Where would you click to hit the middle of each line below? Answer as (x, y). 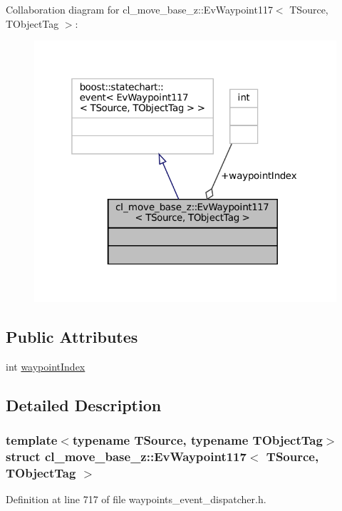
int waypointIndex (46, 366)
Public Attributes (72, 336)
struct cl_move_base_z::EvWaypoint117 (126, 456)
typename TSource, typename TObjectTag (197, 439)
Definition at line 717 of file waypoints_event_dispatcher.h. (136, 499)
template (32, 439)
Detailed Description (84, 404)
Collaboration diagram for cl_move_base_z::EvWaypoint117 (139, 9)
